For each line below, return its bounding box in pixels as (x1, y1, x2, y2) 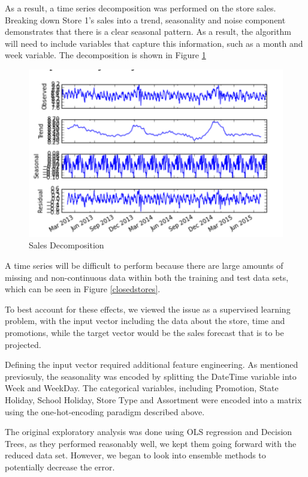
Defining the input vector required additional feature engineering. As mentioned (5, 358, 298, 371)
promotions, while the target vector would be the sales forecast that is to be (5, 326, 284, 339)
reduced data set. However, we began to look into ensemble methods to (5, 449, 266, 461)
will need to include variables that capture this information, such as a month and (5, 37, 303, 49)
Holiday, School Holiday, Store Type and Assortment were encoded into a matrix (5, 393, 302, 406)
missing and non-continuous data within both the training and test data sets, (5, 271, 289, 283)
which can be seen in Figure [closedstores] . (5, 283, 161, 295)
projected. (5, 338, 41, 350)
